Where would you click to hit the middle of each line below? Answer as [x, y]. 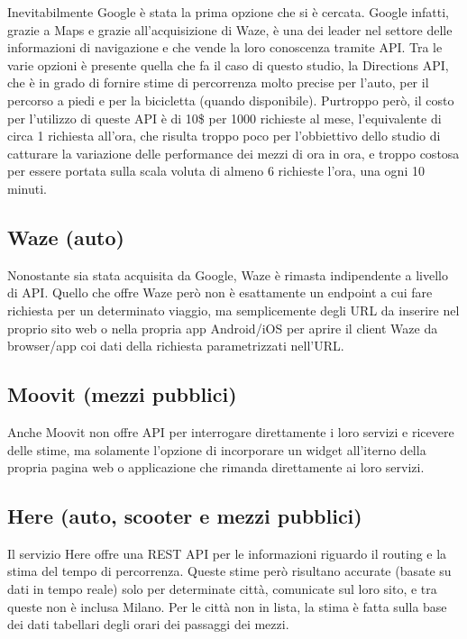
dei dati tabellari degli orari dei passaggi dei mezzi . [148, 624]
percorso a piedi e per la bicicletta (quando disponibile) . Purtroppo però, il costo [231, 100]
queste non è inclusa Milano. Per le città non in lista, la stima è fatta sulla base [227, 606]
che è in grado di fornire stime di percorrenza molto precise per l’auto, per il [218, 82]
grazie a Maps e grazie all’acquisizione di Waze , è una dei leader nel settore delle [230, 29]
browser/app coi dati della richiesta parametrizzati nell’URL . [176, 346]
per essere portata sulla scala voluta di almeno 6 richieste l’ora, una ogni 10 [216, 171]
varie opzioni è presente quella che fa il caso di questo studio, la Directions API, [228, 64]
